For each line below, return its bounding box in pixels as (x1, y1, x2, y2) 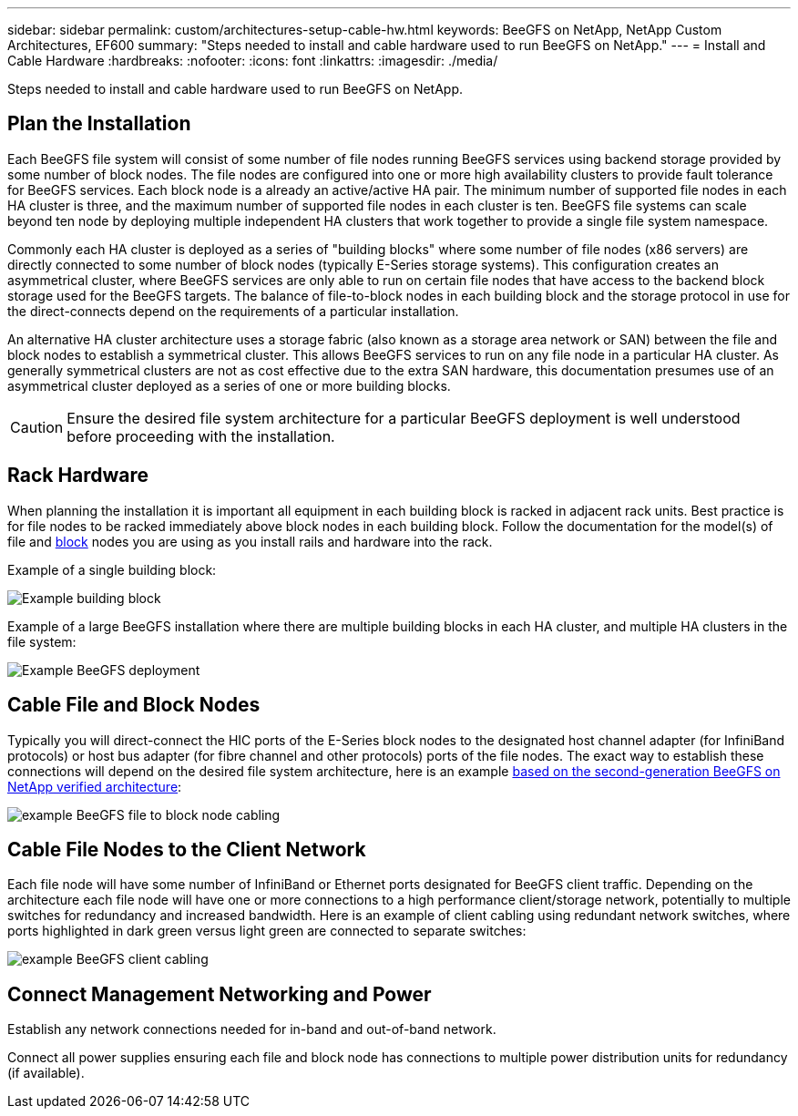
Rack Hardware (7, 464, 149, 487)
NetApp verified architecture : (7, 778, 182, 794)
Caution (10, 417, 64, 436)
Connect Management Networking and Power (7, 982, 432, 1006)
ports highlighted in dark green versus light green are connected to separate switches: (7, 923, 527, 939)
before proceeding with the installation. (66, 426, 335, 445)
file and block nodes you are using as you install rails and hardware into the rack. (7, 533, 493, 549)
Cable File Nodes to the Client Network (7, 837, 366, 861)
